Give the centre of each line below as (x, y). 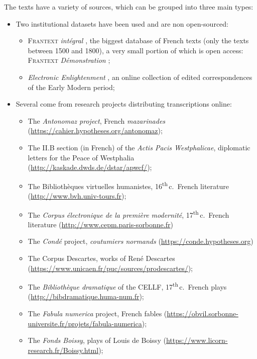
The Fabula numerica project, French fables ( (97, 313)
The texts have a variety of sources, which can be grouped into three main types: (129, 7)
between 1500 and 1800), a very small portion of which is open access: (136, 50)
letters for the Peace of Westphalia (81, 157)
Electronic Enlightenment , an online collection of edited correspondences (140, 77)
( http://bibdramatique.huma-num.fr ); (86, 296)
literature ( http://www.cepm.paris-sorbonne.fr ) (100, 224)
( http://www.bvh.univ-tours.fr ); (77, 195)
